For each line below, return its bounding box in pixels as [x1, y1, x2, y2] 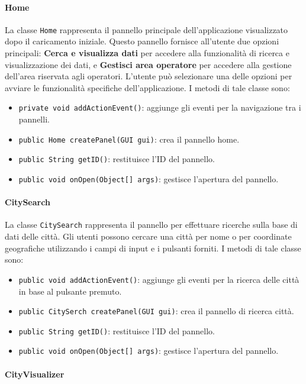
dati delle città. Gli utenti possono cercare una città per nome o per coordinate [5, 230, 292, 243]
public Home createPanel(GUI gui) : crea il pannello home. [18, 133, 240, 145]
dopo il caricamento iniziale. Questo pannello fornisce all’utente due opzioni [5, 35, 279, 47]
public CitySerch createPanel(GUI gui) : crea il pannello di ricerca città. [18, 305, 294, 317]
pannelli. [18, 113, 50, 125]
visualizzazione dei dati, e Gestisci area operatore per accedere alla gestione [5, 58, 292, 70]
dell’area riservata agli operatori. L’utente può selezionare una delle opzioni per [5, 70, 292, 82]
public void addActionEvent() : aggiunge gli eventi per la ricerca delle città [18, 273, 299, 285]
